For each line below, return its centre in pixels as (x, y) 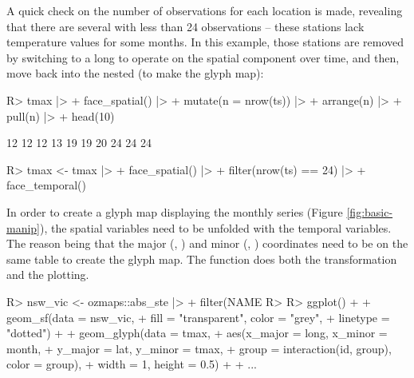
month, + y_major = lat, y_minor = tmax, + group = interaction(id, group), (199, 348)
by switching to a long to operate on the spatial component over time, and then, (203, 57)
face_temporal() (46, 185)
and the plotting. (48, 275)
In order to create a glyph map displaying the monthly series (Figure (175, 211)
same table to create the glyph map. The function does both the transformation (202, 259)
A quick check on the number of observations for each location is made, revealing (205, 10)
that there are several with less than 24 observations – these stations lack (185, 26)
